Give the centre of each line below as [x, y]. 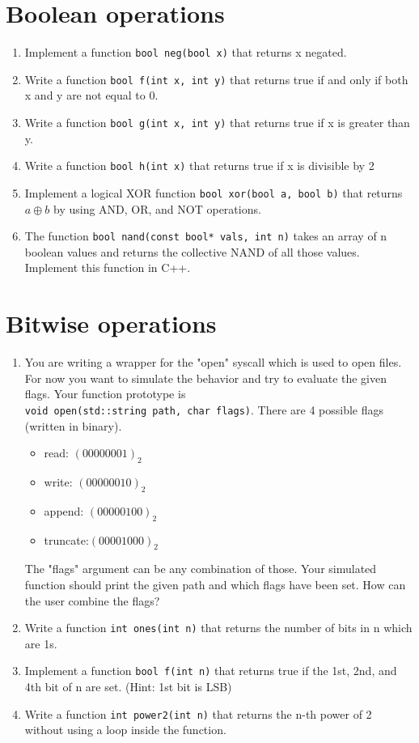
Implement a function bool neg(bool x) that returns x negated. [186, 52]
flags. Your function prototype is [105, 394]
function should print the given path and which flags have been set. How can [215, 584]
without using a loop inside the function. [125, 730]
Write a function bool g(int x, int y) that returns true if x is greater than [217, 123]
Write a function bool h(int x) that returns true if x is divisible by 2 [199, 166]
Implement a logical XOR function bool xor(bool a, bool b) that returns [214, 192]
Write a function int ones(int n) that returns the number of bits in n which [218, 628]
